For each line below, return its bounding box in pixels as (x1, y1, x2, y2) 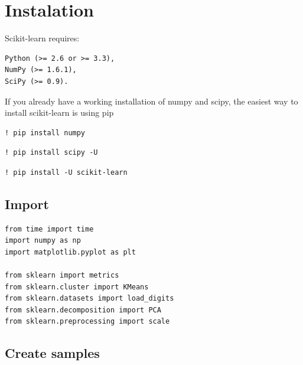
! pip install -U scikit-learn (5, 168, 128, 177)
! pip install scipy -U (5, 148, 98, 157)
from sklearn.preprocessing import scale (5, 317, 170, 326)
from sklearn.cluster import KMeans (5, 282, 149, 291)
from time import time (5, 224, 94, 233)
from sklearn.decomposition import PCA (5, 305, 161, 314)
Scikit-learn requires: (5, 32, 80, 44)
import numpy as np (5, 236, 81, 245)
